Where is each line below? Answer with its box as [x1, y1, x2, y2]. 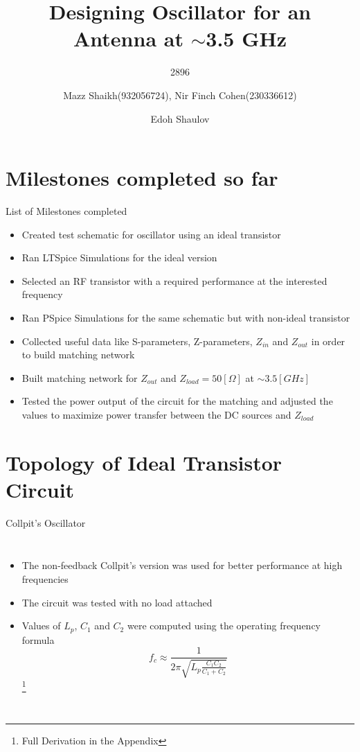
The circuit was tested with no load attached [21, 595, 213, 609]
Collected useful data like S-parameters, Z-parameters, [21, 333, 253, 348]
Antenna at [73, 24, 183, 53]
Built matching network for [21, 370, 138, 385]
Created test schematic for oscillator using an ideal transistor [21, 227, 281, 241]
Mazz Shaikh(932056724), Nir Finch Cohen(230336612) [63, 87, 297, 102]
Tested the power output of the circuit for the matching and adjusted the [21, 394, 333, 408]
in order [311, 333, 345, 348]
